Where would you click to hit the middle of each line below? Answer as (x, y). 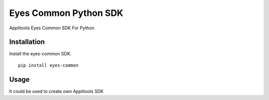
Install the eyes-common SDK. (40, 54)
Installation (27, 42)
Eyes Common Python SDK (66, 13)
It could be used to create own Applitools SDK (57, 91)
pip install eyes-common (48, 65)
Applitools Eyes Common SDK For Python (52, 28)
